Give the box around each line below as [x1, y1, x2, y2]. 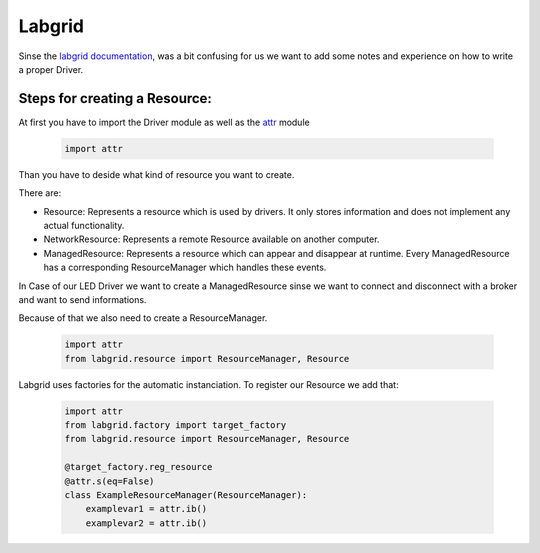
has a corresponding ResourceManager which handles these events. [43, 261, 327, 274]
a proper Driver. [18, 63, 84, 75]
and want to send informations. [18, 293, 147, 305]
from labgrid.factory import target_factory [64, 420, 287, 431]
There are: [18, 187, 62, 199]
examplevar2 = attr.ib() [85, 517, 208, 529]
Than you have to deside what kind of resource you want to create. [18, 168, 295, 180]
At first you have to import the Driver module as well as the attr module [18, 116, 310, 128]
